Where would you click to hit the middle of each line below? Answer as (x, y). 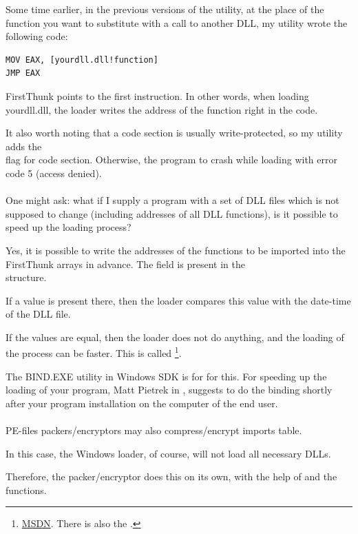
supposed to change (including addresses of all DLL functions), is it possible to (172, 213)
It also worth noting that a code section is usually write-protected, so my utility (174, 133)
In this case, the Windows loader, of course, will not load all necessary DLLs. (168, 453)
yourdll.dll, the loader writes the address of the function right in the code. (162, 109)
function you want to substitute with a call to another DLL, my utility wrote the (177, 22)
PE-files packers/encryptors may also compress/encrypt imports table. (154, 430)
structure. (26, 277)
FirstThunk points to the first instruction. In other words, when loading (157, 95)
